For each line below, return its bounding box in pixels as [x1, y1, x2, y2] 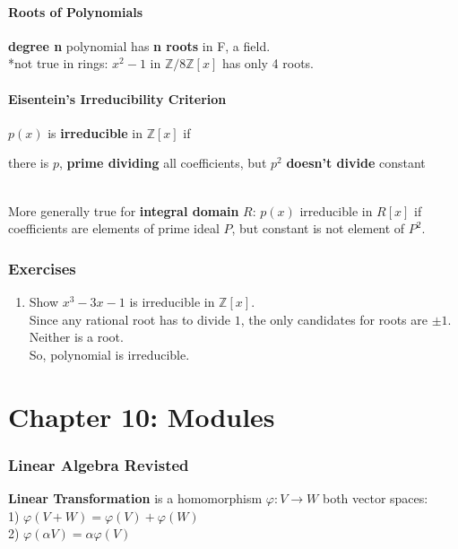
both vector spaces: [322, 488, 428, 507]
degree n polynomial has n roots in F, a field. [8, 36, 271, 55]
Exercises [8, 257, 76, 279]
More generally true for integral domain [8, 201, 239, 220]
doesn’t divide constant [286, 153, 426, 172]
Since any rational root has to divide [29, 309, 230, 328]
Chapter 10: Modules [8, 397, 275, 434]
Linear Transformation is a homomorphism [8, 488, 263, 507]
